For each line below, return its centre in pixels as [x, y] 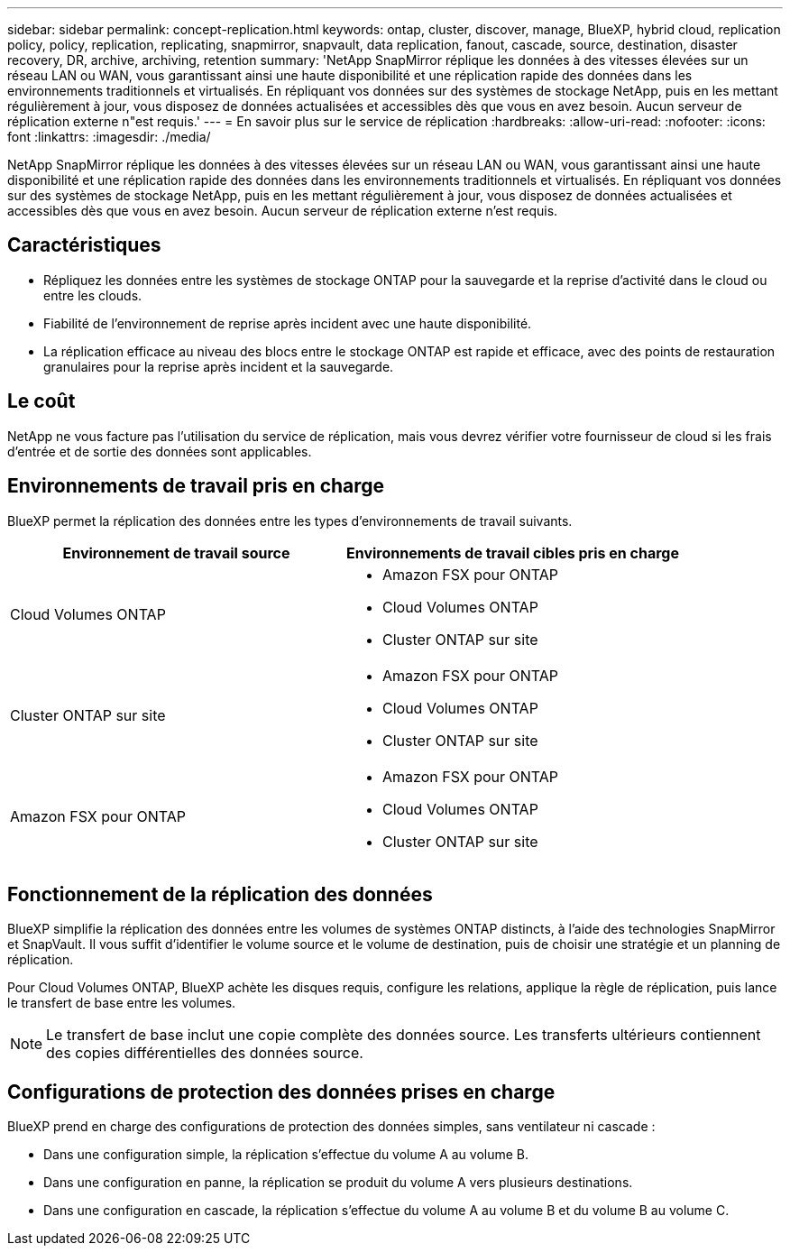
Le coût [41, 401]
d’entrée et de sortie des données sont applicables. [160, 451]
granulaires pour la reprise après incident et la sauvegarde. [219, 366]
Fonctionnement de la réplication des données [220, 894]
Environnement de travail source [176, 553]
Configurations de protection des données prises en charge [281, 1092]
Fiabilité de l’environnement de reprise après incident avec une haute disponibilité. [288, 323]
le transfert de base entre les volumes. [122, 1003]
